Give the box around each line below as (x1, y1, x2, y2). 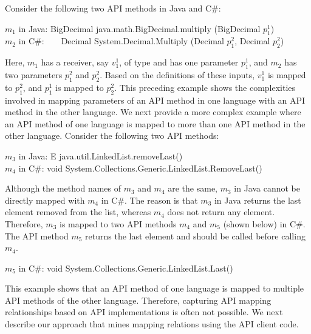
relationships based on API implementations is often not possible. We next (5, 306, 283, 318)
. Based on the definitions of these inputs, (100, 68, 255, 81)
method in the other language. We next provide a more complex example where (5, 105, 301, 118)
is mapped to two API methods (60, 217, 177, 230)
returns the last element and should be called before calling (85, 229, 306, 242)
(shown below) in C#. (223, 217, 306, 230)
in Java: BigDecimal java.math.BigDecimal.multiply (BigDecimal (18, 22, 261, 35)
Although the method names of (5, 182, 121, 195)
